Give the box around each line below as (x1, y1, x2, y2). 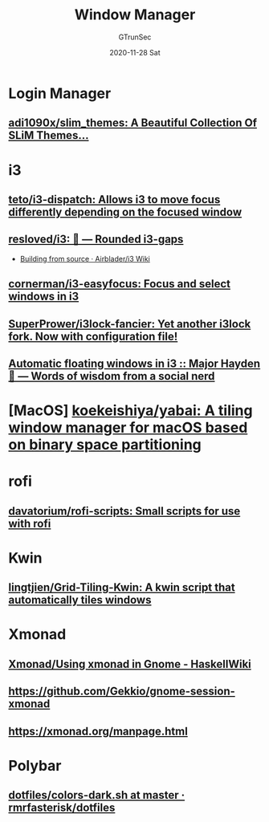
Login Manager (8, 84, 112, 102)
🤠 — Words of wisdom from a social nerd (8, 369, 215, 383)
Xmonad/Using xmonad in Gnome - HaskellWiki (8, 657, 251, 671)
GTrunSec (118, 32, 152, 42)
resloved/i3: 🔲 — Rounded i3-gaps (8, 233, 184, 246)
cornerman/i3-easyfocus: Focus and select (8, 277, 231, 291)
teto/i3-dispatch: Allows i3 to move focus (8, 193, 221, 206)
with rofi (8, 516, 51, 531)
